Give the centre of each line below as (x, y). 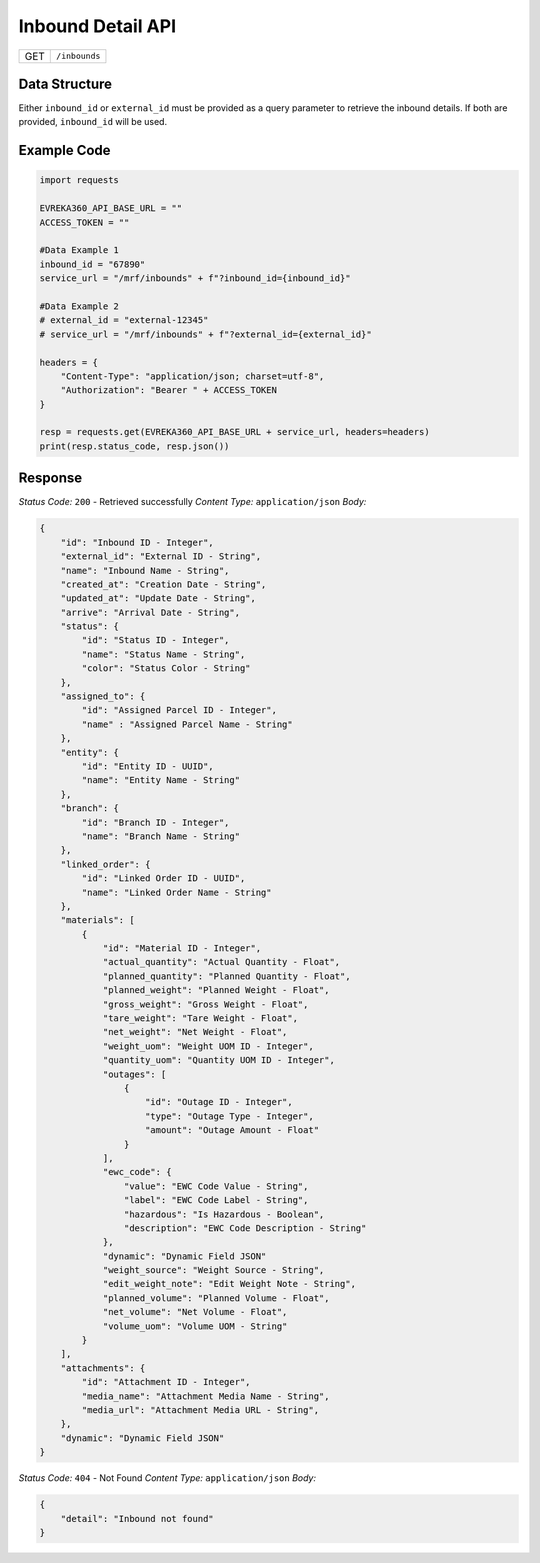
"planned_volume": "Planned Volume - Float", (216, 1298)
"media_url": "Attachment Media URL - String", (200, 1409)
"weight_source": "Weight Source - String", (213, 1270)
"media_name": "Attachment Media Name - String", (205, 1396)
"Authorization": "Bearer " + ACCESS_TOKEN (168, 390)
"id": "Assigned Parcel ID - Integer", (179, 710)
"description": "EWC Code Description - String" (245, 1228)
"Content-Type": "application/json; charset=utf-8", (192, 376)
